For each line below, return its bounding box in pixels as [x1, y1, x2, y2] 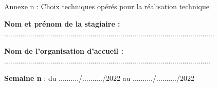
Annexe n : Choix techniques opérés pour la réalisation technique [4, 1, 209, 11]
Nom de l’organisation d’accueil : [4, 45, 123, 56]
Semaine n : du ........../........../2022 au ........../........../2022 [4, 72, 194, 83]
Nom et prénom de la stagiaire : [4, 18, 120, 29]
